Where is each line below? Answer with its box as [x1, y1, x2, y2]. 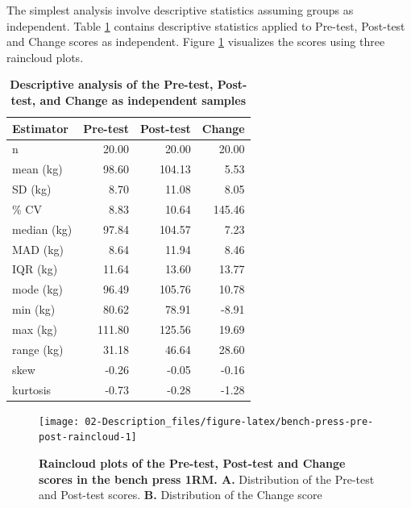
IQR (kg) [12, 260, 58, 277]
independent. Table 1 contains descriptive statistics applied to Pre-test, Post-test [6, 17, 405, 34]
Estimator [12, 119, 68, 136]
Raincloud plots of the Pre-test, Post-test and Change [39, 454, 346, 471]
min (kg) [12, 301, 56, 318]
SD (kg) [12, 181, 52, 198]
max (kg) [12, 321, 57, 337]
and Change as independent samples [39, 91, 247, 108]
